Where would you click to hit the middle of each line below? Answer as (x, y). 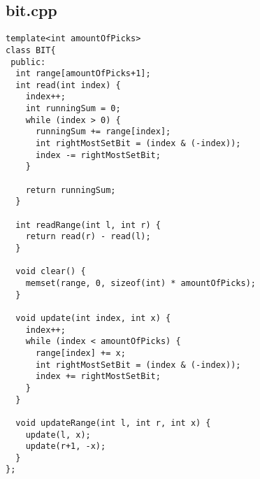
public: (28, 62)
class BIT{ (31, 50)
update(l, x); (58, 435)
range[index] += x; (80, 353)
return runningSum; (71, 190)
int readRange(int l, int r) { (88, 225)
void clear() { (51, 272)
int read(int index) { (68, 85)
